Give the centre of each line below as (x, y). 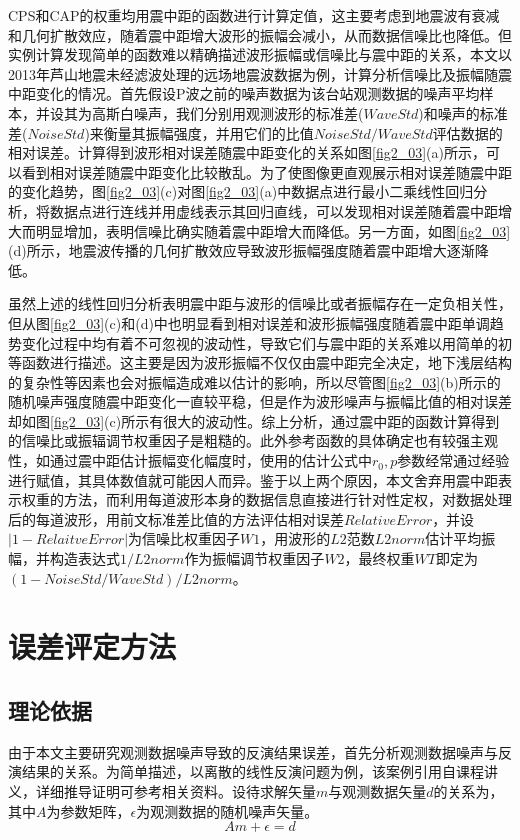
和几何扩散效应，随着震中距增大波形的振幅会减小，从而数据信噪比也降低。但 (260, 34)
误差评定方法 (92, 646)
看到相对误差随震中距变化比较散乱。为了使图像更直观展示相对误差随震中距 (266, 171)
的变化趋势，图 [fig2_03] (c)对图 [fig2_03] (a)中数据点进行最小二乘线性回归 (241, 191)
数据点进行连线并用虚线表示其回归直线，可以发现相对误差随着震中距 (273, 210)
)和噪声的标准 (463, 112)
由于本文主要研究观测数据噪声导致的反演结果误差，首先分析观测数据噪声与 (253, 751)
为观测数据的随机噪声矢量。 (227, 810)
